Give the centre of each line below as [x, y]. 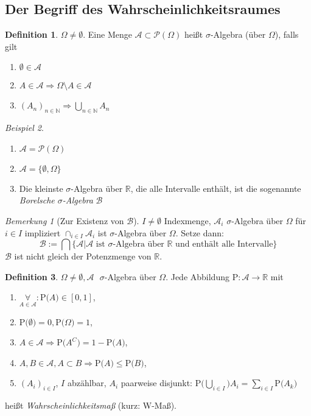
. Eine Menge [107, 34]
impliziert [43, 232]
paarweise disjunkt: [157, 383]
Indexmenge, [187, 220]
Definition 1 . [32, 34]
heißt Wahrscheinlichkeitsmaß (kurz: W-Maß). [91, 405]
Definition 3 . [32, 276]
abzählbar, [87, 383]
